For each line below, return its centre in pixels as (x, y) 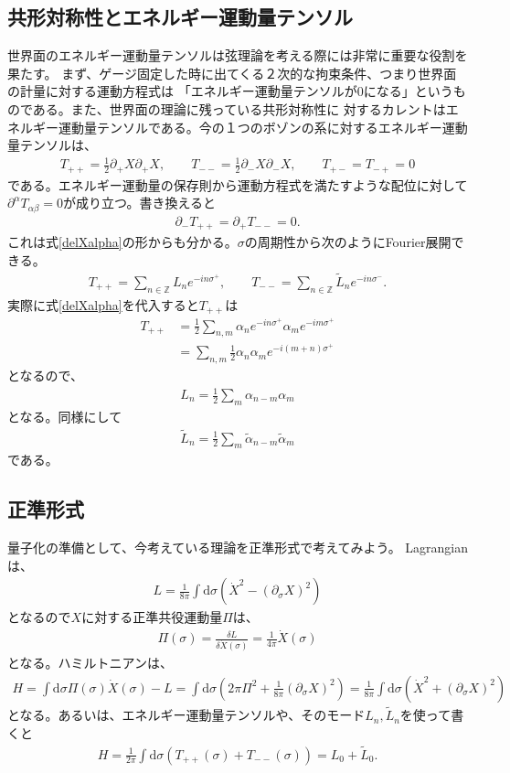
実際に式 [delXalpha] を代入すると (103, 304)
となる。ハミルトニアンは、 (90, 663)
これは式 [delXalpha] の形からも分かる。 (122, 242)
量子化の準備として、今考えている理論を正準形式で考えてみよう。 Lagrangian (238, 548)
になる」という (408, 91)
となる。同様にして (65, 416)
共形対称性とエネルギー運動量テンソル (180, 17)
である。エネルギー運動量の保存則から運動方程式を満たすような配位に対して (238, 184)
